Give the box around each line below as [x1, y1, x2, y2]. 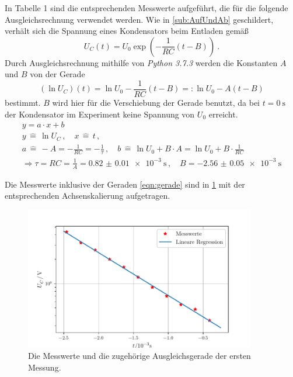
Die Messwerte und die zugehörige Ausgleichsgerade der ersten [28, 350, 251, 362]
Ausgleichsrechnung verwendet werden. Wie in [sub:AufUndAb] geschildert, [5, 13, 274, 25]
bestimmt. [5, 96, 41, 109]
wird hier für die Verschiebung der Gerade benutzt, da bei [52, 96, 260, 109]
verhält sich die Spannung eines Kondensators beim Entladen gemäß [5, 25, 249, 37]
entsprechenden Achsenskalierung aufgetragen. [5, 189, 170, 202]
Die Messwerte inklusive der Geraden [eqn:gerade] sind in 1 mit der [5, 178, 245, 190]
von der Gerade [30, 68, 85, 80]
